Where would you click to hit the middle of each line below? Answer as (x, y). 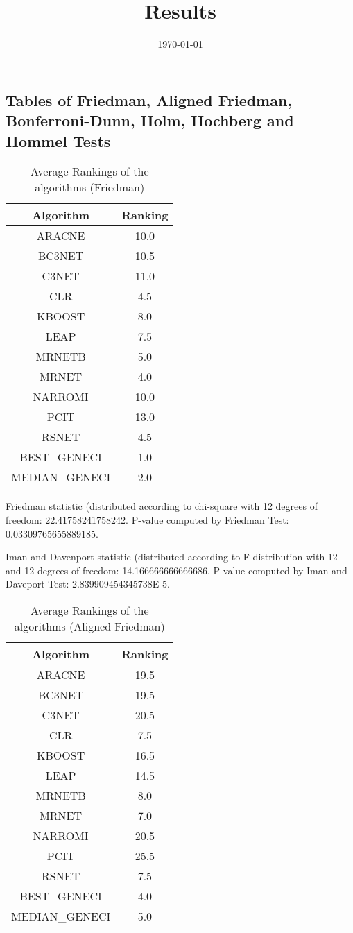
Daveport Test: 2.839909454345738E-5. (88, 584)
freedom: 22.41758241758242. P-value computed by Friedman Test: (147, 519)
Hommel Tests (58, 140)
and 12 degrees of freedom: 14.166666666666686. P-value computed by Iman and (176, 570)
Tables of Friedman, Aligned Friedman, (149, 100)
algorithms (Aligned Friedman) (89, 626)
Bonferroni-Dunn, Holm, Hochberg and (150, 120)
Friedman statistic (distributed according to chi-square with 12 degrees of (162, 506)
